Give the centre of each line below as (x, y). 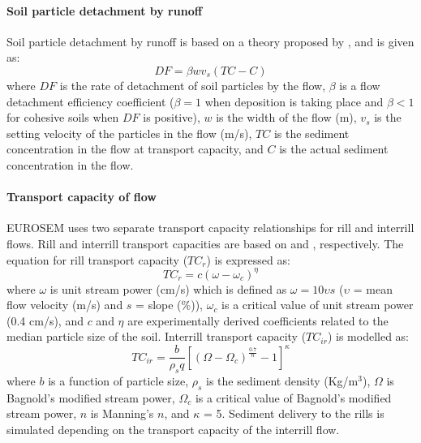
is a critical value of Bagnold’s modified (293, 397)
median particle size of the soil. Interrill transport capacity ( (157, 336)
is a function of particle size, (118, 380)
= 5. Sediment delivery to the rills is (294, 413)
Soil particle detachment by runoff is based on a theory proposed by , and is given (210, 41)
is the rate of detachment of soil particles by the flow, (193, 85)
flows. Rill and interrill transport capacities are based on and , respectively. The (205, 243)
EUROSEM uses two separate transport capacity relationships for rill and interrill (210, 228)
